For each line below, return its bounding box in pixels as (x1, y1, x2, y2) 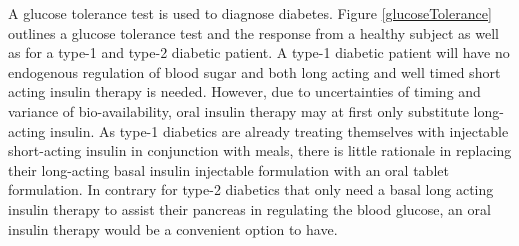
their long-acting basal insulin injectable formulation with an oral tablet (8, 159, 449, 180)
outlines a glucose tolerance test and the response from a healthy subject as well (8, 22, 499, 43)
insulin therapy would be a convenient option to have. (8, 218, 338, 239)
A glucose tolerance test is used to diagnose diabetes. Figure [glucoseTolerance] (8, 3, 492, 23)
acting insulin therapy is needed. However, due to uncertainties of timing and (8, 81, 481, 102)
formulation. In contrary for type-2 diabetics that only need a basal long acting (8, 179, 494, 200)
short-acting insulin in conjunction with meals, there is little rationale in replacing (8, 140, 512, 161)
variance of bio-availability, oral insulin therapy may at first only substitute (8, 100, 469, 121)
